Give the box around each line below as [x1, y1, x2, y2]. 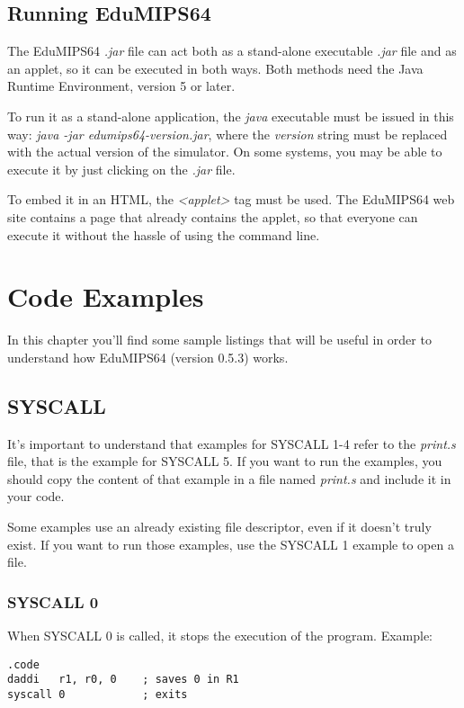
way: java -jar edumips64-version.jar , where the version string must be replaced [7, 124, 448, 143]
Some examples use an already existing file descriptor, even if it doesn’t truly [7, 517, 432, 536]
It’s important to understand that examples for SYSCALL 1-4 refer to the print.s [7, 434, 456, 453]
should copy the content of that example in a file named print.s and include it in [7, 469, 451, 488]
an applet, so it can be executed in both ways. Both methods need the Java [7, 58, 424, 77]
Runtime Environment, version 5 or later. [7, 76, 236, 95]
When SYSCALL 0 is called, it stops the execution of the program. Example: [7, 626, 433, 645]
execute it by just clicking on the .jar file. [7, 159, 236, 178]
